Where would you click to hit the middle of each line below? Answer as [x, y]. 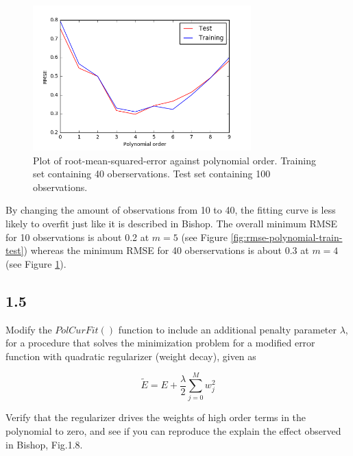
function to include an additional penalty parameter [228, 329]
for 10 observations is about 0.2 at [77, 237]
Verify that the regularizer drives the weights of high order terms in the [156, 417]
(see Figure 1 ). [36, 263]
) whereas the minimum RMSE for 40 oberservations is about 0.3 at [166, 250]
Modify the [29, 329]
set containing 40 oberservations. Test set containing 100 [152, 174]
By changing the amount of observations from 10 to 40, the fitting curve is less [171, 210]
